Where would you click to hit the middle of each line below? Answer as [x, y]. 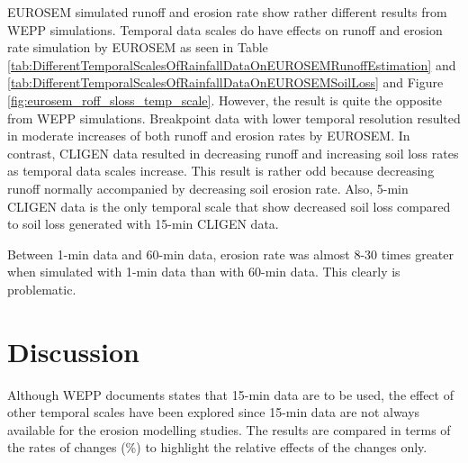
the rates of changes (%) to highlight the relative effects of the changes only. [217, 447]
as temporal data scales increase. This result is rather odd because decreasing [221, 171]
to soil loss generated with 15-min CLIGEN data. [143, 224]
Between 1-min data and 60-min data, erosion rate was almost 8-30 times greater [231, 254]
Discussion [73, 351]
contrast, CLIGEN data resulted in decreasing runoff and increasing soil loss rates [233, 153]
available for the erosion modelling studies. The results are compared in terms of [229, 429]
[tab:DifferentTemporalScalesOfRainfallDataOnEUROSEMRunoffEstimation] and [232, 64]
